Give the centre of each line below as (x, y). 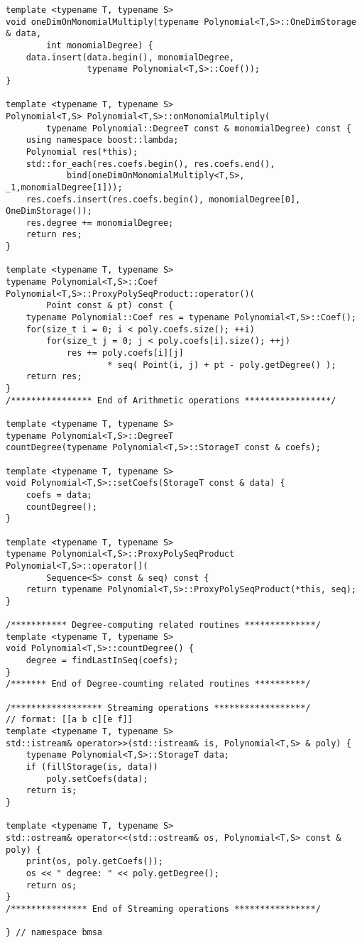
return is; (51, 791)
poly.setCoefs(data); (97, 779)
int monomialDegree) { (100, 45)
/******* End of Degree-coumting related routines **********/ (158, 684)
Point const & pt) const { (110, 306)
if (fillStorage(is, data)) (92, 767)
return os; (51, 885)
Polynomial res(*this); (82, 152)
